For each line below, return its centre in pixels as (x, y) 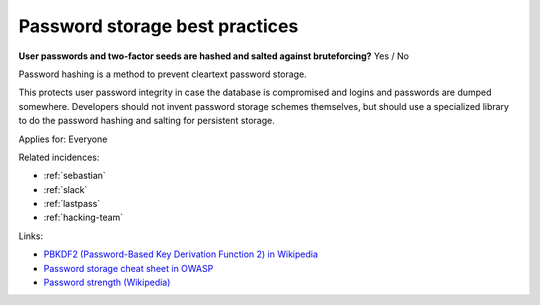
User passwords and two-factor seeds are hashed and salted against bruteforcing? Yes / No (214, 56)
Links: (31, 236)
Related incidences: (59, 157)
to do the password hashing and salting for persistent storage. (146, 121)
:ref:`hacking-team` (83, 217)
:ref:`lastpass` (72, 204)
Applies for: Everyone (63, 139)
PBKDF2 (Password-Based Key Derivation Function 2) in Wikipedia (181, 254)
